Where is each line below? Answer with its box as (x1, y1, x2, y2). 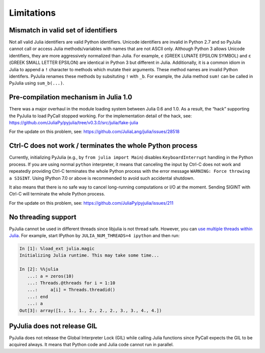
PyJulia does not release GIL (9, 322, 98, 330)
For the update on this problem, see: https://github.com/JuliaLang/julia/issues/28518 (9, 129, 180, 135)
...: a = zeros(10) (27, 273, 74, 279)
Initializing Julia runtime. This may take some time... (19, 253, 159, 258)
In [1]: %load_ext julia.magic (19, 246, 95, 251)
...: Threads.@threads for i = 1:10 (27, 280, 115, 286)
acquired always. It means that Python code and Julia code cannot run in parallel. (9, 342, 174, 348)
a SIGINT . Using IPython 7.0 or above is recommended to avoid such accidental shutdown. (9, 175, 195, 181)
